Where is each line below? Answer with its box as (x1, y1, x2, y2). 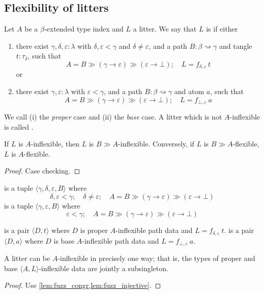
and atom (174, 86, 204, 97)
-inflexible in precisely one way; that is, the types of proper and (57, 253, 255, 263)
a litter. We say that (133, 23, 197, 34)
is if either (206, 23, 238, 34)
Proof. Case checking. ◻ (4, 165, 80, 176)
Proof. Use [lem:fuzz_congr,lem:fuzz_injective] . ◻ (4, 280, 161, 290)
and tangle (219, 40, 252, 51)
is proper (80, 225, 108, 236)
